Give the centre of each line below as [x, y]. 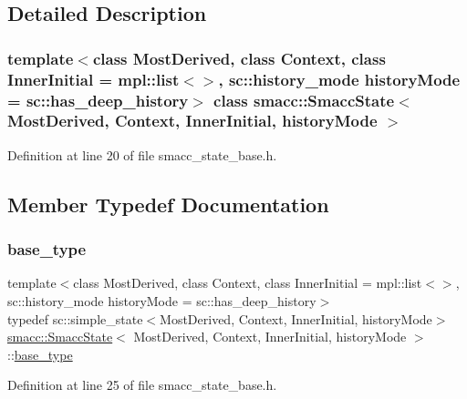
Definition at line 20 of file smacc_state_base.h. [142, 154]
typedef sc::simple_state [75, 318]
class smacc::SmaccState [304, 100]
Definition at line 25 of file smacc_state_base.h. [142, 385]
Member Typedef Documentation [168, 204]
